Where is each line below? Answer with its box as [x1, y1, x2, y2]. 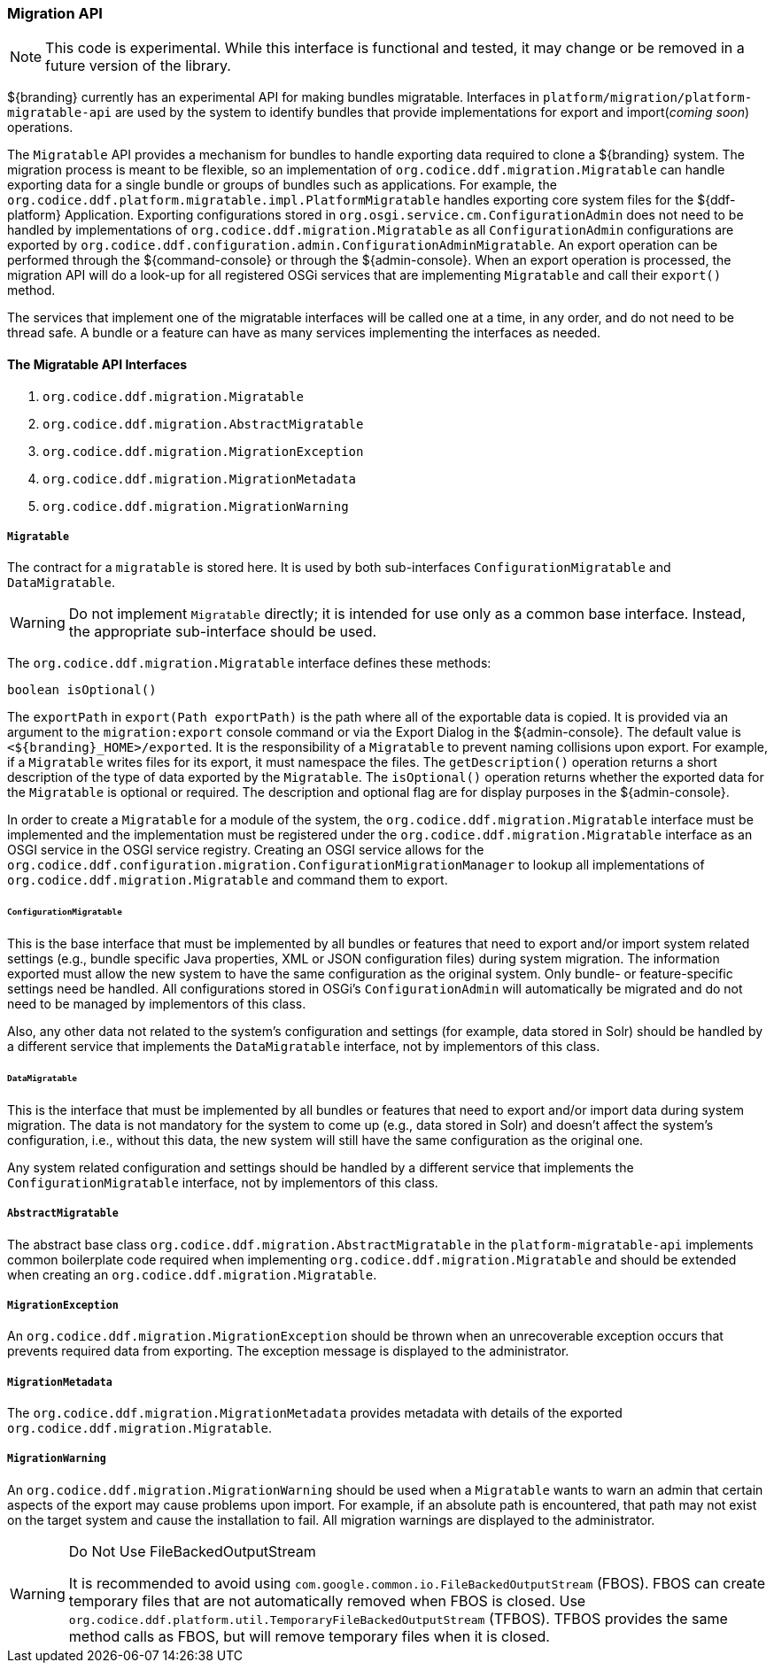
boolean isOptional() [7, 683, 157, 698]
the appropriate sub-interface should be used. [68, 622, 377, 641]
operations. [7, 120, 74, 135]
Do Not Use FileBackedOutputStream [68, 1542, 316, 1560]
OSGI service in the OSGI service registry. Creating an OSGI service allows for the [7, 842, 484, 858]
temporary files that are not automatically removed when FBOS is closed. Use [68, 1591, 586, 1610]
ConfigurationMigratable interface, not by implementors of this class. [7, 1174, 438, 1190]
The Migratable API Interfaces [7, 356, 188, 372]
